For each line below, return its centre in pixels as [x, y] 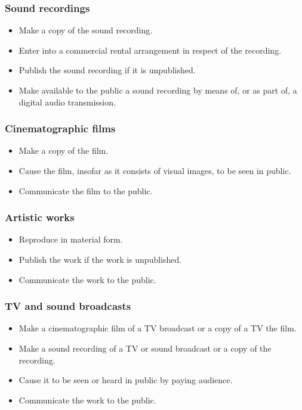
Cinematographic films [60, 128]
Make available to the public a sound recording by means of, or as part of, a [158, 90]
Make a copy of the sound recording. [86, 30]
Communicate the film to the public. [86, 190]
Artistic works [40, 217]
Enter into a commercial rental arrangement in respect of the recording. [150, 50]
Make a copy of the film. [64, 150]
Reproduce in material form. [71, 239]
